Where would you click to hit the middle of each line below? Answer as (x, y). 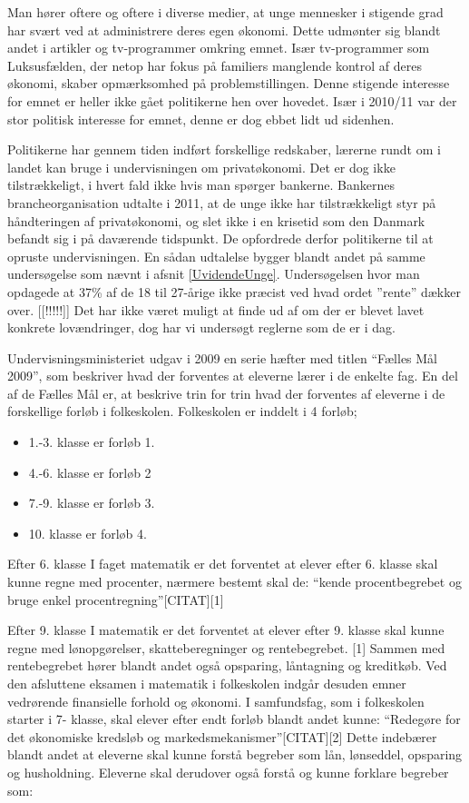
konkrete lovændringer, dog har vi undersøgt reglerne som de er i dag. (201, 327)
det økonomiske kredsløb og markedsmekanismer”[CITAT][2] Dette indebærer (222, 736)
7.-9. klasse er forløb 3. (92, 503)
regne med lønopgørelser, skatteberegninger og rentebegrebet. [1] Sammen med (226, 647)
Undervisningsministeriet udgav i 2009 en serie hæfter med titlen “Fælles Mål (223, 357)
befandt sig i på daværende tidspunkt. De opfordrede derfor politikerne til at (220, 238)
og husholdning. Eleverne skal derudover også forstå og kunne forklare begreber (228, 772)
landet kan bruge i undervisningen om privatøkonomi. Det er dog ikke (201, 167)
